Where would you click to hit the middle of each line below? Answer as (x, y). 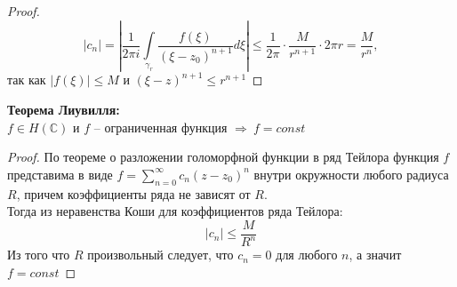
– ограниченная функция (160, 127)
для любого (307, 255)
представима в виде (60, 174)
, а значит (375, 255)
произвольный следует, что (160, 255)
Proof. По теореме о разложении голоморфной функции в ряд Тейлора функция (223, 157)
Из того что (39, 255)
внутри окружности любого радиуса (351, 174)
